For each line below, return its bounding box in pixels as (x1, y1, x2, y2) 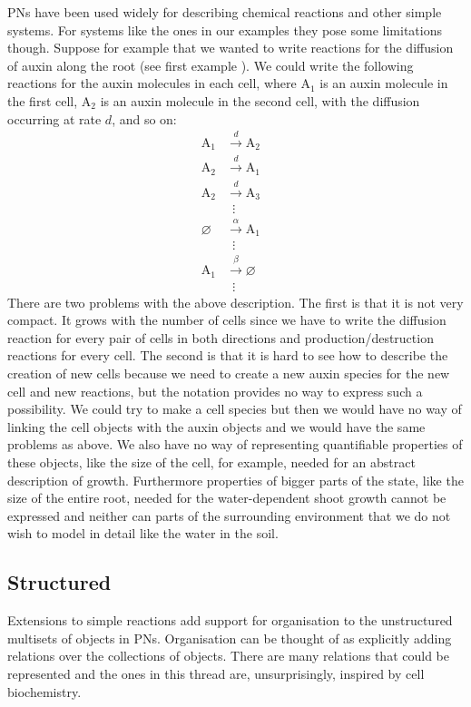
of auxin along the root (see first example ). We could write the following (7, 55, 414, 74)
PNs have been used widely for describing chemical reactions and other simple (7, 3, 442, 21)
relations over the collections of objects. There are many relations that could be (7, 646, 449, 665)
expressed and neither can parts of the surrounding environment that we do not (7, 506, 451, 525)
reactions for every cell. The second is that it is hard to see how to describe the (7, 346, 448, 365)
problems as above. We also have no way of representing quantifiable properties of (7, 435, 463, 454)
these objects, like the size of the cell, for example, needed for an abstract (7, 453, 416, 471)
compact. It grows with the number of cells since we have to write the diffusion (7, 310, 446, 329)
